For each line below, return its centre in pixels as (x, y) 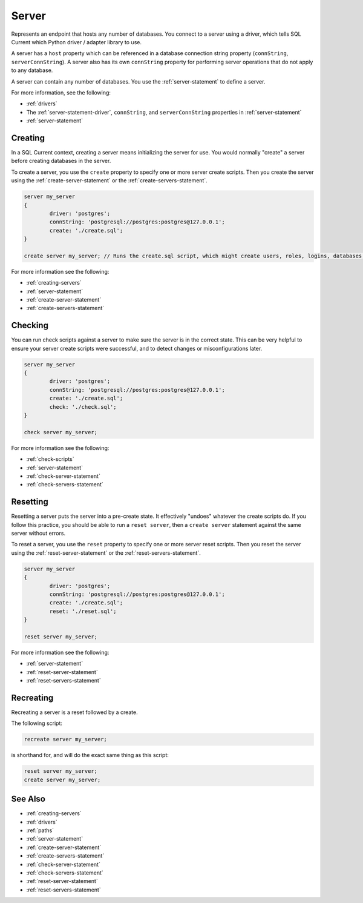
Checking (30, 326)
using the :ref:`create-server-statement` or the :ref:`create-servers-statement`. (110, 180)
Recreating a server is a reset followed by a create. (75, 712)
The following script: (37, 723)
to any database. (32, 70)
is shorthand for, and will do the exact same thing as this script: (90, 755)
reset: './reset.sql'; (83, 611)
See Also (28, 799)
